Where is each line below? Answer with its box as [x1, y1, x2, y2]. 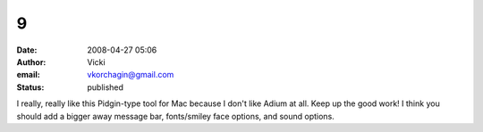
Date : [16, 45, 38, 55]
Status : [16, 81, 45, 93]
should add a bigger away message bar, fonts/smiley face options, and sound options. [16, 111, 335, 121]
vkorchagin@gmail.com [87, 70, 174, 80]
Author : [16, 56, 47, 67]
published [87, 81, 124, 93]
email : [16, 70, 40, 80]
